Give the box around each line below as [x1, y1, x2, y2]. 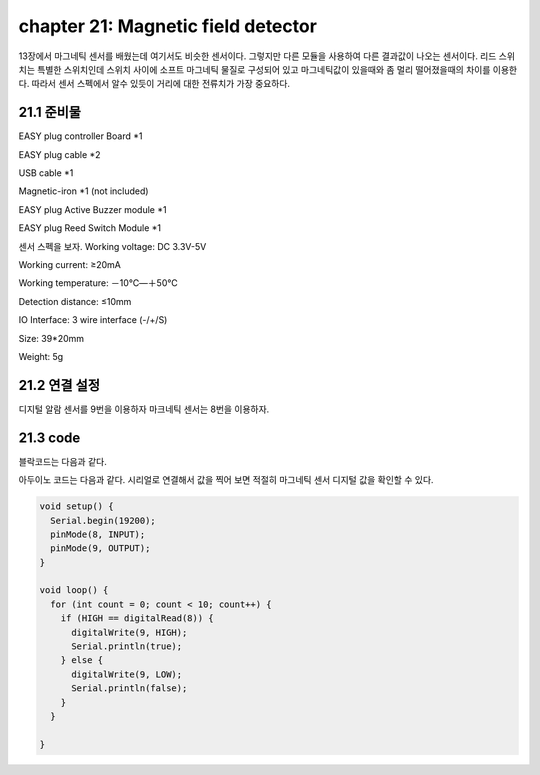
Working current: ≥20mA [18, 258, 122, 270]
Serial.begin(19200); [50, 515, 157, 526]
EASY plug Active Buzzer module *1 [18, 203, 167, 215]
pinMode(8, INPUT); [50, 528, 146, 540]
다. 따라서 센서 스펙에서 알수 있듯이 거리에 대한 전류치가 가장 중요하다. [18, 78, 290, 90]
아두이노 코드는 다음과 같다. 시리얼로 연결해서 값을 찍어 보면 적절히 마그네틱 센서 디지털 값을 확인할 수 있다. [18, 474, 434, 486]
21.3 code [18, 429, 81, 446]
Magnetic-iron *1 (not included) [18, 185, 149, 197]
